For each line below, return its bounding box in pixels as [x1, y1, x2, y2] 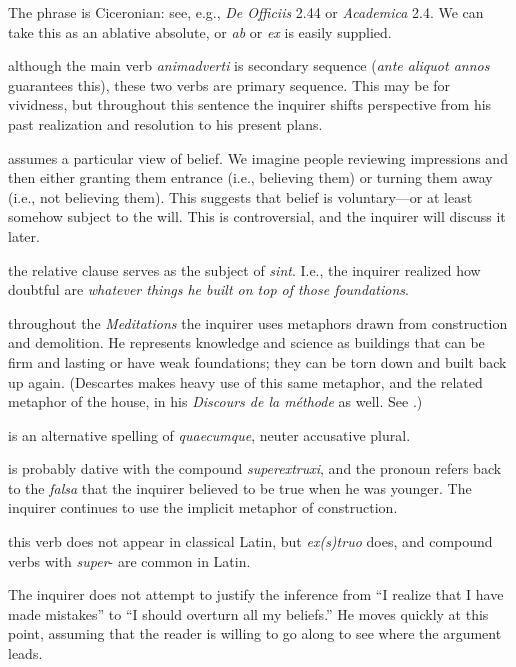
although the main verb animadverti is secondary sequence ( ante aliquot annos [8, 55, 490, 76]
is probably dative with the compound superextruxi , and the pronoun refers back [8, 458, 502, 479]
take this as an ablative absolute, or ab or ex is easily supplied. [8, 21, 392, 42]
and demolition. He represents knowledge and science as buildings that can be [8, 332, 485, 353]
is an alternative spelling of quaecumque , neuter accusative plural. [8, 424, 411, 445]
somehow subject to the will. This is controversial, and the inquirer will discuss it [8, 206, 506, 227]
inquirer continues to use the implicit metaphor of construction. [8, 497, 398, 518]
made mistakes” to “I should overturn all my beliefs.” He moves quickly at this [8, 603, 489, 624]
